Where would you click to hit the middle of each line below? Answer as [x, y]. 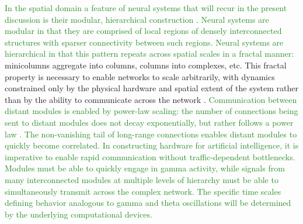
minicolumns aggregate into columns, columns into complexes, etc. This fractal [146, 65]
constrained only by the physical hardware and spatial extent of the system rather [152, 88]
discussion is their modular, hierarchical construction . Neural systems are [137, 19]
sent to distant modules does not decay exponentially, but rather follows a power [149, 122]
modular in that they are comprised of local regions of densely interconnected [143, 31]
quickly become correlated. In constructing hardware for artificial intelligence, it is [152, 145]
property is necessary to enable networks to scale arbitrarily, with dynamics [140, 76]
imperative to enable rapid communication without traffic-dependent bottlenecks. [150, 156]
